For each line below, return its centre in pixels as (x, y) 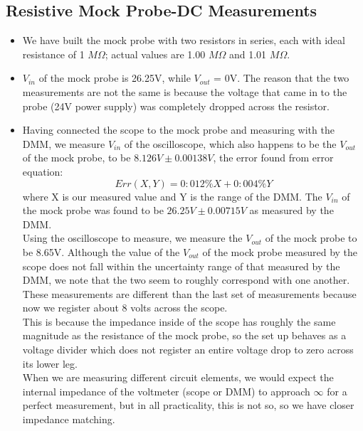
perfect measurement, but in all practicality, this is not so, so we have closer (188, 405)
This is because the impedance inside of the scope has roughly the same (179, 321)
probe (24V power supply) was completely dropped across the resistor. (176, 106)
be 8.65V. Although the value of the (101, 251)
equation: (43, 171)
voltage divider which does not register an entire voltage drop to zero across (188, 350)
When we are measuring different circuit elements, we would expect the (178, 377)
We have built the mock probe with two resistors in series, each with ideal (184, 40)
